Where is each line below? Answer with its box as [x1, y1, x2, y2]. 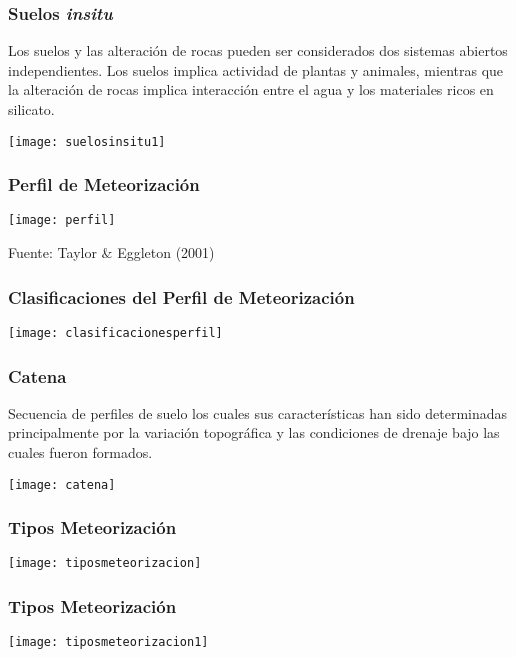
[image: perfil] [8, 213, 116, 228]
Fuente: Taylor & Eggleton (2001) [8, 242, 215, 263]
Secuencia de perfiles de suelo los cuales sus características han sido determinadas [8, 402, 508, 423]
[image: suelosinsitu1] [8, 134, 166, 149]
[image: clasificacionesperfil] [8, 325, 223, 340]
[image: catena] [8, 477, 116, 492]
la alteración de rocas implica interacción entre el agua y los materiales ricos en [8, 79, 494, 100]
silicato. [8, 99, 55, 119]
